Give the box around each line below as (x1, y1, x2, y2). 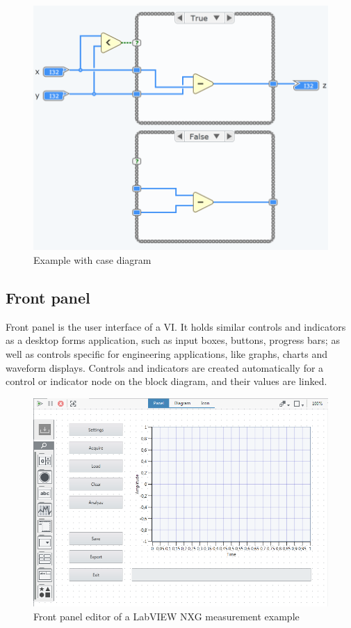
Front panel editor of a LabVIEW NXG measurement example (33, 609, 300, 623)
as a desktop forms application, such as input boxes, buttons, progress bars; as (6, 333, 340, 347)
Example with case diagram (33, 252, 152, 267)
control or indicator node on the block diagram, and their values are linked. (6, 374, 327, 388)
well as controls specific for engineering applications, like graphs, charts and (6, 346, 328, 361)
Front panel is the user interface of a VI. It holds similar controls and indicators (6, 319, 346, 333)
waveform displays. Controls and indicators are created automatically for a (6, 360, 324, 375)
